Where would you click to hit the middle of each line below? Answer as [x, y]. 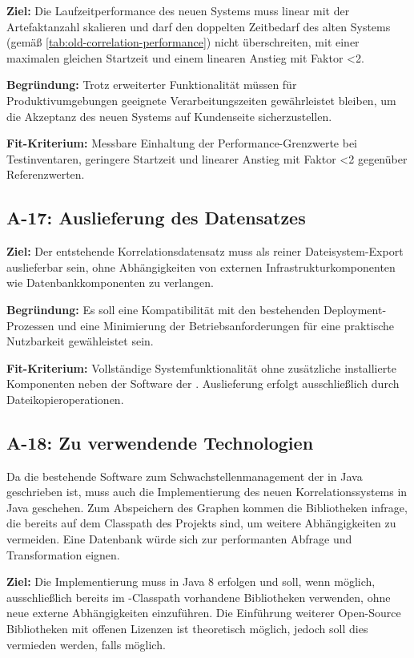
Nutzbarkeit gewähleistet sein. [80, 341]
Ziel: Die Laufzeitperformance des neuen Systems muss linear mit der [178, 10]
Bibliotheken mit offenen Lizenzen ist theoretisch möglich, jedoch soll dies [187, 629]
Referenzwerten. [46, 174]
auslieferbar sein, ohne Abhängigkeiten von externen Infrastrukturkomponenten [201, 266]
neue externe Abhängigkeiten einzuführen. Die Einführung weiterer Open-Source [204, 613]
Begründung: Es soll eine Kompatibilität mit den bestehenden [163, 309]
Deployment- [355, 309]
